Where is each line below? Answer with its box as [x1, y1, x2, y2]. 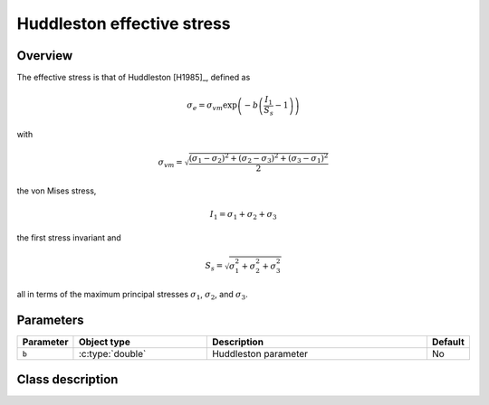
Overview [16, 48, 73, 63]
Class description [16, 372, 119, 387]
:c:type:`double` [78, 348, 147, 361]
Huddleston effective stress [16, 14, 231, 33]
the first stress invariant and [16, 232, 121, 243]
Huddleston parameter [211, 348, 308, 361]
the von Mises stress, [16, 185, 97, 196]
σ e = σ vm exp [187, 100, 237, 113]
